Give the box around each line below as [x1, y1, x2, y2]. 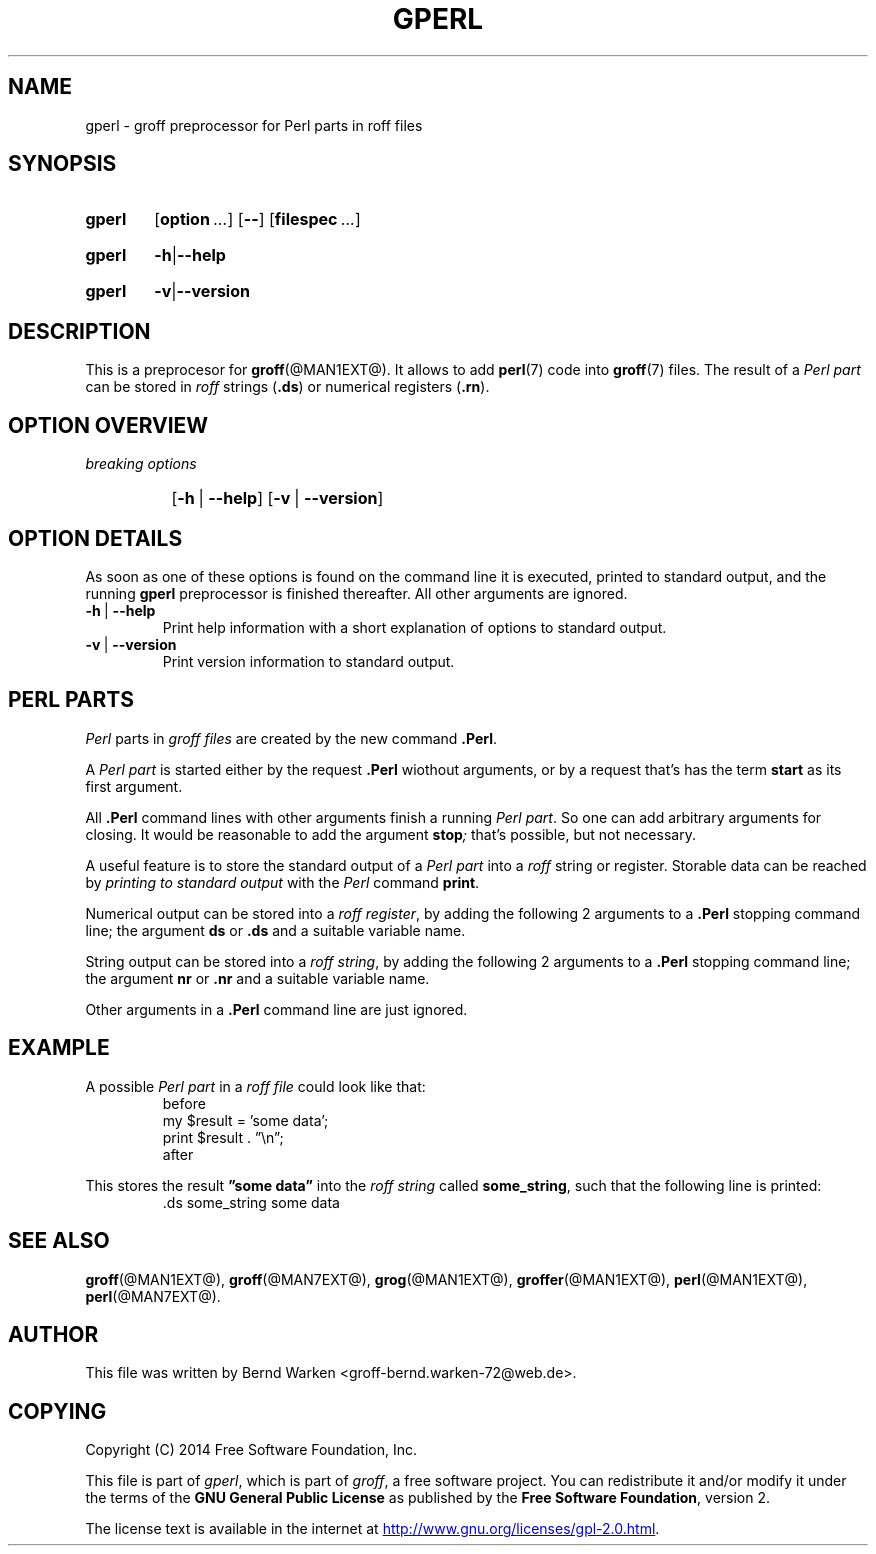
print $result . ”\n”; [162, 1128, 284, 1146]
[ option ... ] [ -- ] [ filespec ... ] [154, 209, 361, 230]
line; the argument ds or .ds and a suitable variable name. [85, 921, 466, 939]
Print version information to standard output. [162, 652, 455, 670]
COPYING [8, 1398, 107, 1424]
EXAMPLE [8, 1035, 110, 1061]
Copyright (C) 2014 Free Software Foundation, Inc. [85, 1441, 418, 1459]
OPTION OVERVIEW [8, 412, 209, 438]
